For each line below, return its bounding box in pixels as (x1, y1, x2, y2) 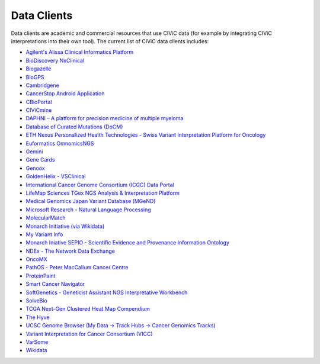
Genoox (25, 165, 45, 172)
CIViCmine (25, 107, 52, 114)
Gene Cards (25, 156, 56, 163)
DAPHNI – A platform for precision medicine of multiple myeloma (25, 115, 184, 122)
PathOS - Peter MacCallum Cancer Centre (25, 264, 129, 271)
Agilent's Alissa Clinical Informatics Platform (25, 49, 134, 56)
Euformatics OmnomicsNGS (25, 140, 94, 147)
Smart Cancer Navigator (25, 281, 85, 288)
